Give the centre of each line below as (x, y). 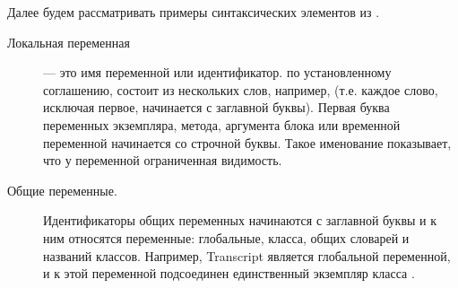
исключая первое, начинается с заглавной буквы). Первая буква (216, 107)
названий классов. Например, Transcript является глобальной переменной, (247, 255)
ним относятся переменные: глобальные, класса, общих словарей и (226, 237)
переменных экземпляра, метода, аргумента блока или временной (222, 124)
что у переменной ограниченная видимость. (163, 160)
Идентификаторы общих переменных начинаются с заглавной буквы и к (240, 220)
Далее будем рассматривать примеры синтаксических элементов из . (194, 12)
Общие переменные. (62, 190)
